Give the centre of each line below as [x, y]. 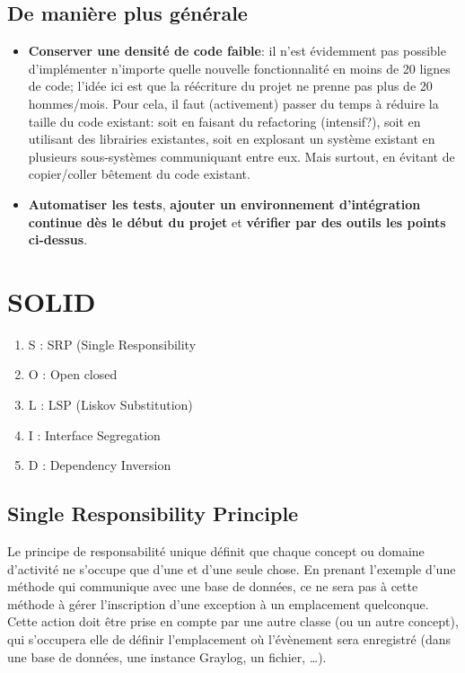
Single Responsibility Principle [153, 514]
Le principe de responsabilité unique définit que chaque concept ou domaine [216, 551]
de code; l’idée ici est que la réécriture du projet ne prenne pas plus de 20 [230, 86]
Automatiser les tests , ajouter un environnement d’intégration [224, 204]
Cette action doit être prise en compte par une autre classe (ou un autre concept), [233, 621]
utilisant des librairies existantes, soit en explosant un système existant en [232, 139]
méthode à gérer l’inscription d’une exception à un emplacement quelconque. [218, 603]
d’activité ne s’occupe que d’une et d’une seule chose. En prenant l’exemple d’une [232, 568]
